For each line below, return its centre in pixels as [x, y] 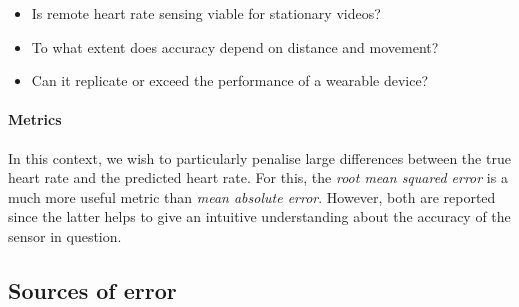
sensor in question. [65, 235]
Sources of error [92, 289]
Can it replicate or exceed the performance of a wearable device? [230, 80]
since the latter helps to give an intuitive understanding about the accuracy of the [259, 216]
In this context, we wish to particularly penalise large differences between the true [259, 157]
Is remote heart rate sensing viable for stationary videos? [206, 13]
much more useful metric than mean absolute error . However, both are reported [252, 196]
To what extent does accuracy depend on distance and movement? [235, 46]
